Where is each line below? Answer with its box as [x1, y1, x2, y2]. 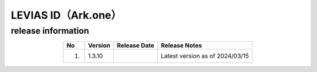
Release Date [116, 41, 155, 49]
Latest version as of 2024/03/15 [160, 52, 249, 60]
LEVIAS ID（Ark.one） [11, 9, 122, 21]
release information [11, 26, 89, 36]
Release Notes [160, 41, 203, 49]
